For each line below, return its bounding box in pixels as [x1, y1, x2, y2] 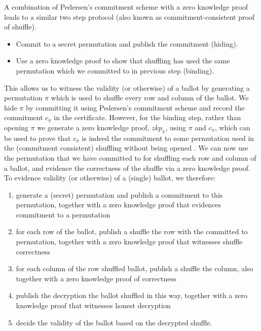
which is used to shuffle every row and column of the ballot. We [51, 92, 249, 103]
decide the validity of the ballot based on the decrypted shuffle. [16, 317, 212, 327]
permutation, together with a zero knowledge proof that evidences [16, 199, 221, 210]
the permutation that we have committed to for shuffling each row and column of [4, 152, 256, 163]
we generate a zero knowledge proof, [37, 122, 150, 132]
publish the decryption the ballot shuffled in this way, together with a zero [16, 290, 247, 301]
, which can [214, 122, 250, 132]
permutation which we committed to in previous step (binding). [16, 65, 214, 76]
